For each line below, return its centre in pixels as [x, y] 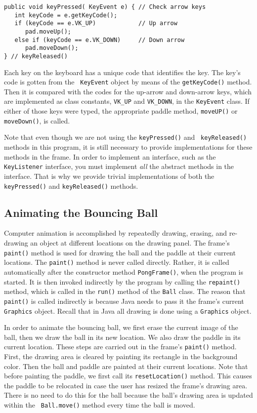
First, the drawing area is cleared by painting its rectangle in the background [121, 356]
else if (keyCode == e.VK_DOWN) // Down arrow [100, 40]
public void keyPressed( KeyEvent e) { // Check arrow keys [105, 7]
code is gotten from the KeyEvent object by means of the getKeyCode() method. [128, 82]
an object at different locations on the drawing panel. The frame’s [130, 243]
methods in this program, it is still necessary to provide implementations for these [128, 147]
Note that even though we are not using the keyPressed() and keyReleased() [126, 137]
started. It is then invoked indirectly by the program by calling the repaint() [122, 281]
